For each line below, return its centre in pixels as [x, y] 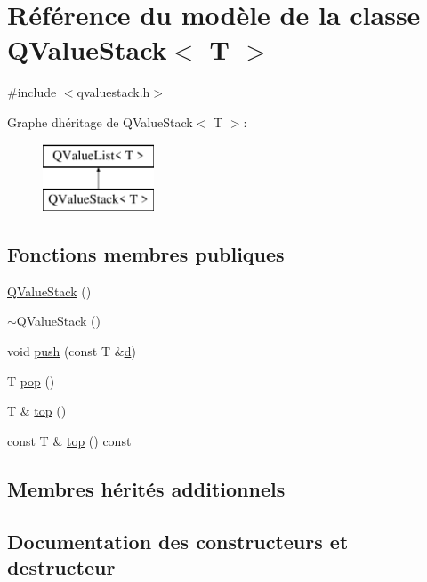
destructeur [61, 567]
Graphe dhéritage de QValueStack [100, 121]
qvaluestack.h [113, 92]
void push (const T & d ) [72, 351]
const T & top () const [69, 440]
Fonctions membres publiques [146, 254]
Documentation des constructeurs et [178, 541]
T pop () [31, 380]
